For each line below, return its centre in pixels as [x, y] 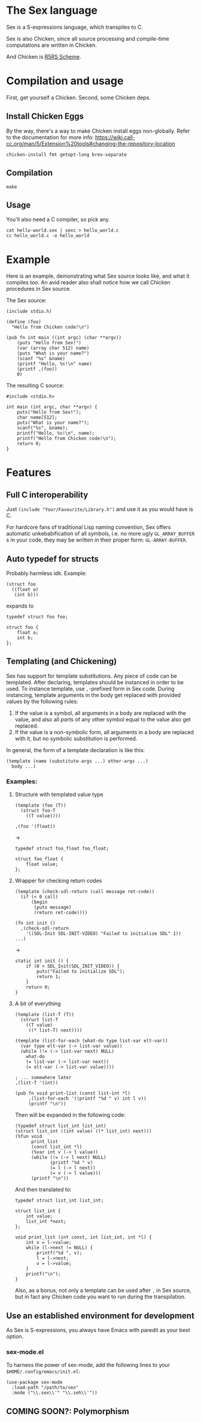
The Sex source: [26, 300]
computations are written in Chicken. [51, 45]
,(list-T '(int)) [36, 1083]
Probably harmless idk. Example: [46, 573]
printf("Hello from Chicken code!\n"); [67, 438]
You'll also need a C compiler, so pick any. [58, 220]
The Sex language [52, 10]
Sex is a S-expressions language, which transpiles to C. [75, 27]
